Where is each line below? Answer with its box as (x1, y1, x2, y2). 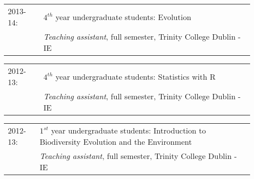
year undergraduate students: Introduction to (51, 125, 206, 136)
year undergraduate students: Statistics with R (55, 70, 216, 82)
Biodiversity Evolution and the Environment (40, 136, 192, 147)
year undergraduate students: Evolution (55, 11, 191, 22)
